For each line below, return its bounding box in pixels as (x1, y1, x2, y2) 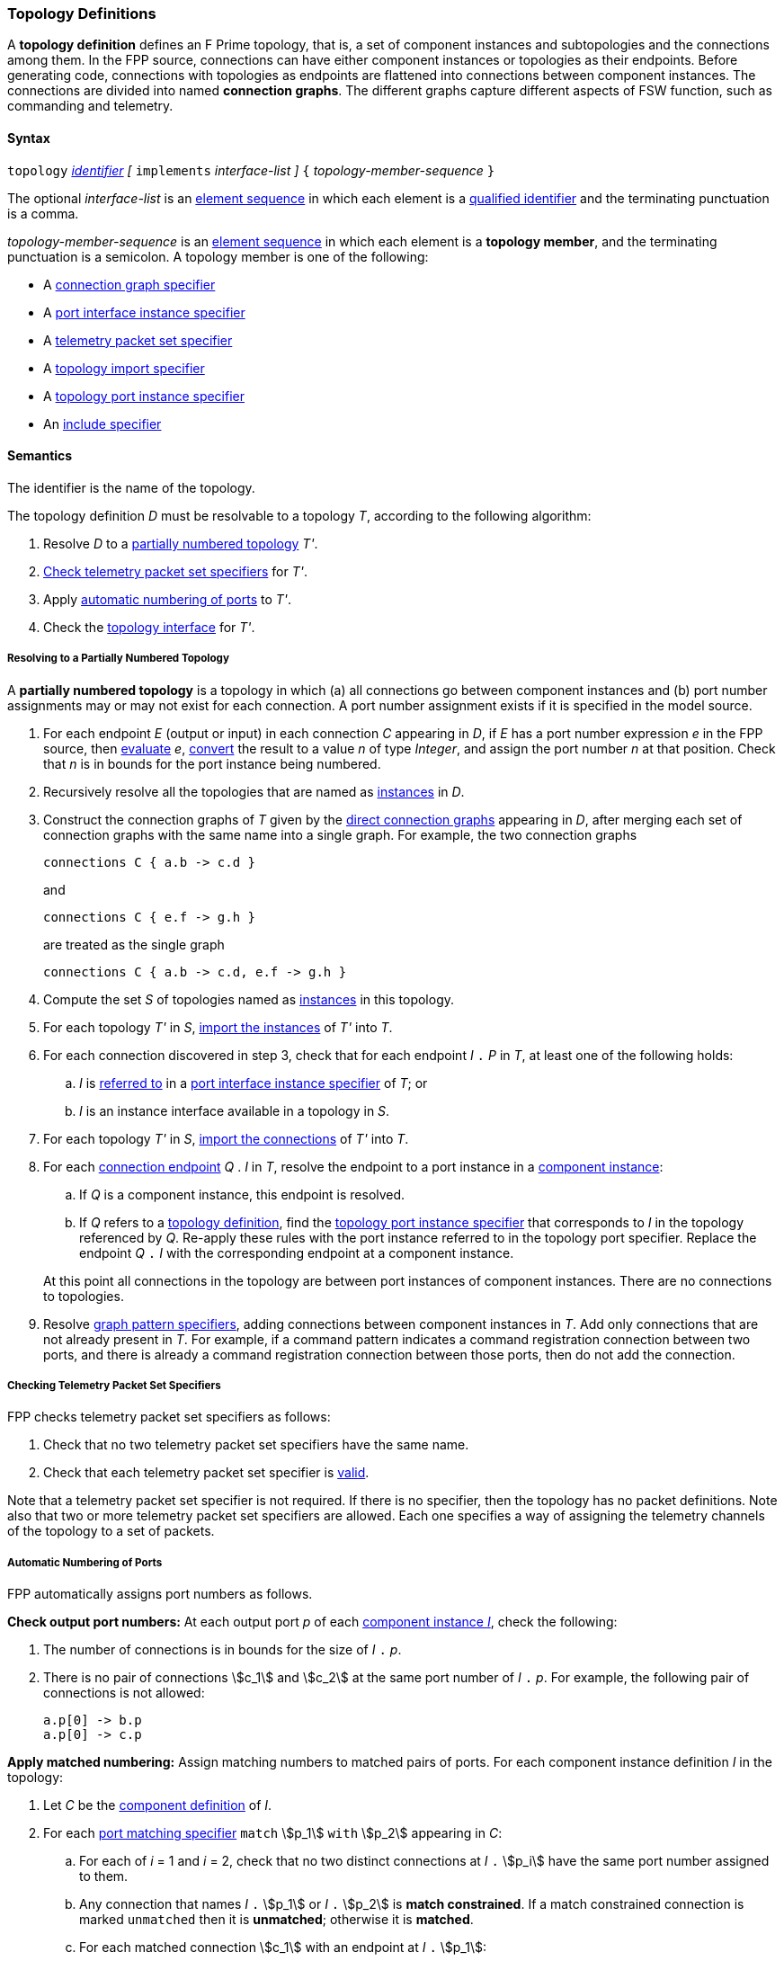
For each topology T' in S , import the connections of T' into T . (43, 1130, 409, 1146)
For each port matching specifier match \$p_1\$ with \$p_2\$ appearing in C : (43, 1825, 503, 1841)
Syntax (7, 129, 50, 146)
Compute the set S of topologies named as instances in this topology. (43, 991, 455, 1007)
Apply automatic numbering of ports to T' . (43, 591, 292, 607)
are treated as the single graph (43, 936, 225, 952)
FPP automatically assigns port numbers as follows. (7, 1586, 313, 1602)
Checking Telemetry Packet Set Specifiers (7, 1378, 221, 1392)
